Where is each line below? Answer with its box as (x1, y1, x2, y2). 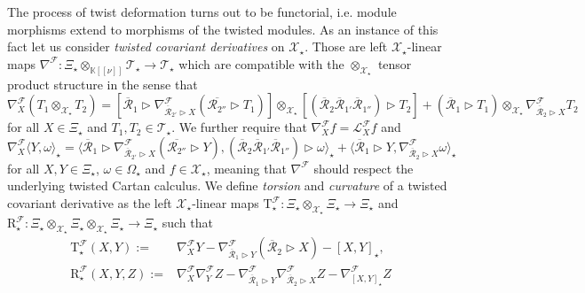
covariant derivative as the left (7, 194, 172, 212)
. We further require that (171, 118, 307, 136)
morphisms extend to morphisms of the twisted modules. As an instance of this (7, 19, 439, 38)
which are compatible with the (178, 54, 344, 73)
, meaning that (206, 158, 287, 177)
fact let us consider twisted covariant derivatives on (7, 37, 285, 56)
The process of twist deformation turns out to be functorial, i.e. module (7, 3, 397, 20)
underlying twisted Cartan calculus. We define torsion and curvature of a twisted (7, 176, 447, 195)
